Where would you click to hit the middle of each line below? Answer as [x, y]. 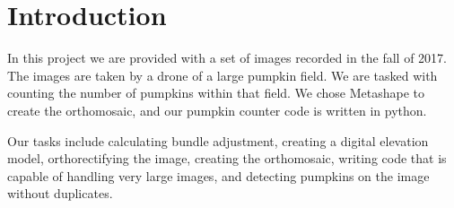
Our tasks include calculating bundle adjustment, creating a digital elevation [218, 140]
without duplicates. [60, 193]
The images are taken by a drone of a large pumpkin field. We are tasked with [223, 75]
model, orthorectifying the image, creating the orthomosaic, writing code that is [227, 158]
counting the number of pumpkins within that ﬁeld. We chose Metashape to [216, 93]
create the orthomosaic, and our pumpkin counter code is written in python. [217, 110]
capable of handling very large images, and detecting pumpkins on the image [218, 175]
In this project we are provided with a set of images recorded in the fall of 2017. [227, 58]
